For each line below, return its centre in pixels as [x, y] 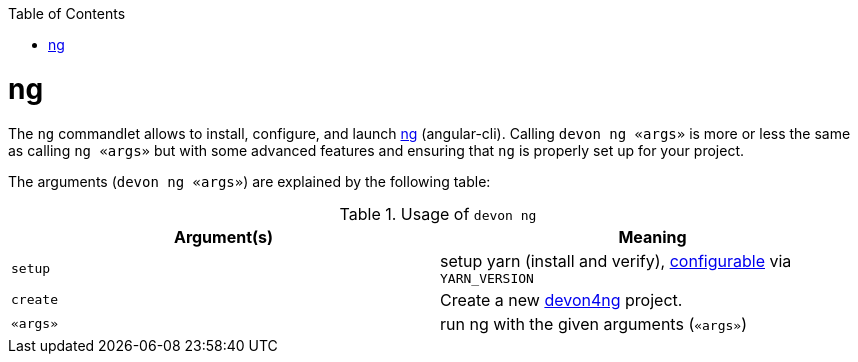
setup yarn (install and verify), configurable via [616, 260]
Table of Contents [67, 13]
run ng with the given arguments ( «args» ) [594, 323]
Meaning [652, 236]
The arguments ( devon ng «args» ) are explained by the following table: [249, 181]
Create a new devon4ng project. [561, 299]
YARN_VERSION [487, 278]
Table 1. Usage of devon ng [438, 213]
